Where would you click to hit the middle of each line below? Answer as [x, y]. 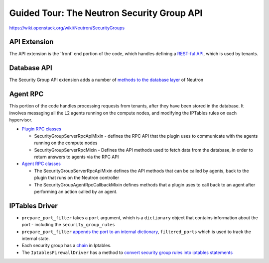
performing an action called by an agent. [76, 191]
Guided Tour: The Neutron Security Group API [106, 13]
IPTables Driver [34, 206]
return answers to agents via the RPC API [76, 157]
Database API [31, 68]
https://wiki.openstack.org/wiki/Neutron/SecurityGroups [67, 28]
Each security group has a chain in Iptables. [67, 246]
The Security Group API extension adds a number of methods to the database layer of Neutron [106, 80]
